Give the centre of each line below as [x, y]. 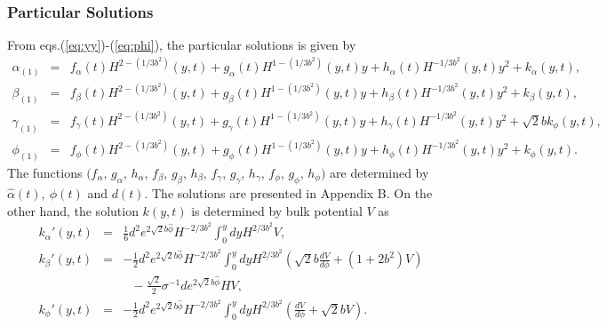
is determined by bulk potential [277, 210]
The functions [45, 173]
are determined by [379, 173]
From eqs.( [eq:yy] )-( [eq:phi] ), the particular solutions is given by [182, 45]
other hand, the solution [73, 210]
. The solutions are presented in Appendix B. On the [288, 193]
